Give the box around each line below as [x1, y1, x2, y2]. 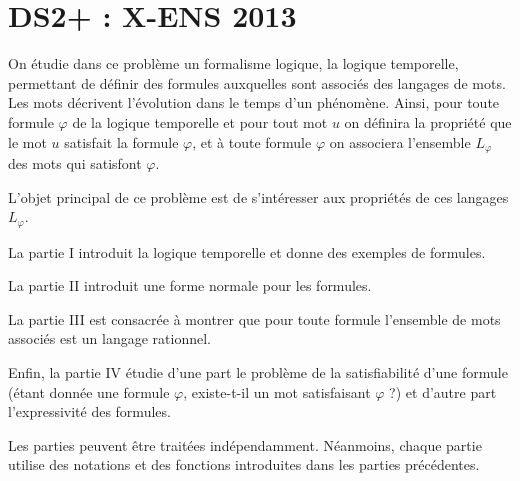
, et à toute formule [192, 131, 312, 152]
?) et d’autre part [389, 381, 497, 402]
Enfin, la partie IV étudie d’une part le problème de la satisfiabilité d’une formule [8, 361, 508, 382]
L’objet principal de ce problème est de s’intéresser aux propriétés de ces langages [8, 186, 509, 207]
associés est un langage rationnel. [8, 328, 211, 349]
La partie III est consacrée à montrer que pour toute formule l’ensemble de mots [8, 308, 501, 329]
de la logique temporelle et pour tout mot [72, 111, 328, 132]
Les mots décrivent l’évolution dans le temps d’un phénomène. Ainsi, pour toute [8, 92, 500, 113]
